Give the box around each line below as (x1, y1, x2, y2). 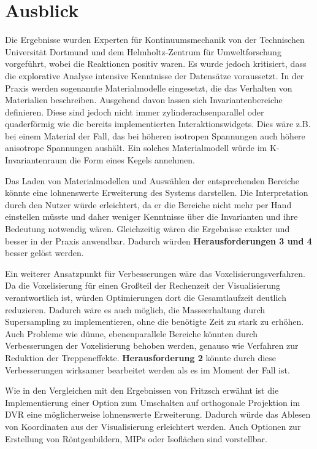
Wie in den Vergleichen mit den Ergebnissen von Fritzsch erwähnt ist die (5, 384, 279, 397)
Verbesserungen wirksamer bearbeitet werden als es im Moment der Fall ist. (5, 363, 290, 376)
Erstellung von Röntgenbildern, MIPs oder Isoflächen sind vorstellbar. (5, 432, 267, 445)
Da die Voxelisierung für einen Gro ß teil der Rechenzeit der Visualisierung (5, 279, 280, 292)
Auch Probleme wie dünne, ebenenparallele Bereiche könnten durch (5, 327, 258, 340)
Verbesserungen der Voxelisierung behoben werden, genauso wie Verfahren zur (5, 339, 299, 352)
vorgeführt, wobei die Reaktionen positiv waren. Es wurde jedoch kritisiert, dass (5, 57, 307, 70)
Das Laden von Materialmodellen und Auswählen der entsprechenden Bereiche (5, 174, 300, 187)
